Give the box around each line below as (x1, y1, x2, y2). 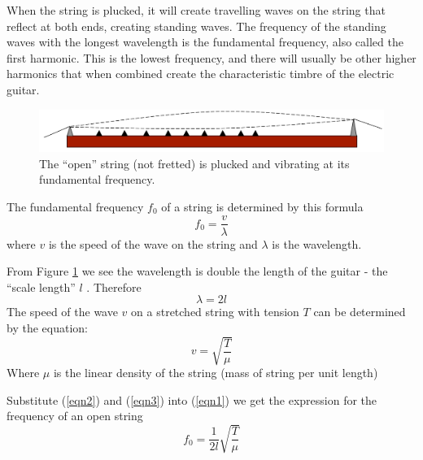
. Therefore (86, 278, 142, 295)
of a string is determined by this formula (161, 197, 364, 215)
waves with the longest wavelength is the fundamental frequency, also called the (7, 33, 403, 50)
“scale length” (7, 278, 76, 295)
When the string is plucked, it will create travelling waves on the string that (7, 2, 386, 18)
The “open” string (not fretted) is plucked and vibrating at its (39, 154, 350, 171)
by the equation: (7, 319, 88, 336)
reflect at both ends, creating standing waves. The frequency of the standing (7, 17, 386, 34)
